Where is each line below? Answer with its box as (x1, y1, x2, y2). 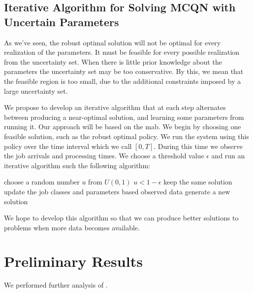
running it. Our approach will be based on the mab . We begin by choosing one (4, 121, 241, 132)
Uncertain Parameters (4, 14, 119, 29)
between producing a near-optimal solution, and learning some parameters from (4, 111, 244, 122)
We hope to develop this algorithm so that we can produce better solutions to (4, 213, 239, 223)
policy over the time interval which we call (4, 141, 132, 151)
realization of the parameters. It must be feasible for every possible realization (4, 47, 240, 57)
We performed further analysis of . (4, 280, 108, 290)
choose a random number (4, 177, 80, 187)
